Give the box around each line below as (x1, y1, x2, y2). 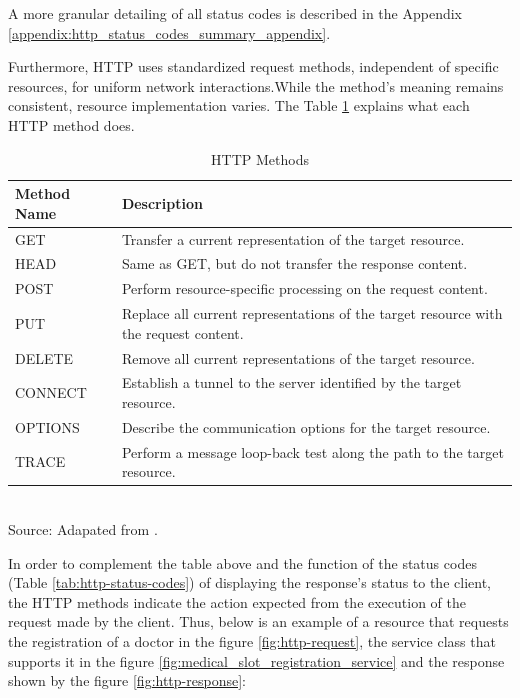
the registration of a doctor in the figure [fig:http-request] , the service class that (8, 630, 496, 651)
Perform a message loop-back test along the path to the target (121, 441, 504, 462)
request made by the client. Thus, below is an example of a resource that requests (8, 611, 509, 632)
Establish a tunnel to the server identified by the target (121, 372, 462, 393)
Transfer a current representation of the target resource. (121, 228, 465, 249)
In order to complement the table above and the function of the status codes (8, 552, 477, 573)
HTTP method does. (8, 114, 135, 135)
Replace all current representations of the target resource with (121, 303, 503, 324)
